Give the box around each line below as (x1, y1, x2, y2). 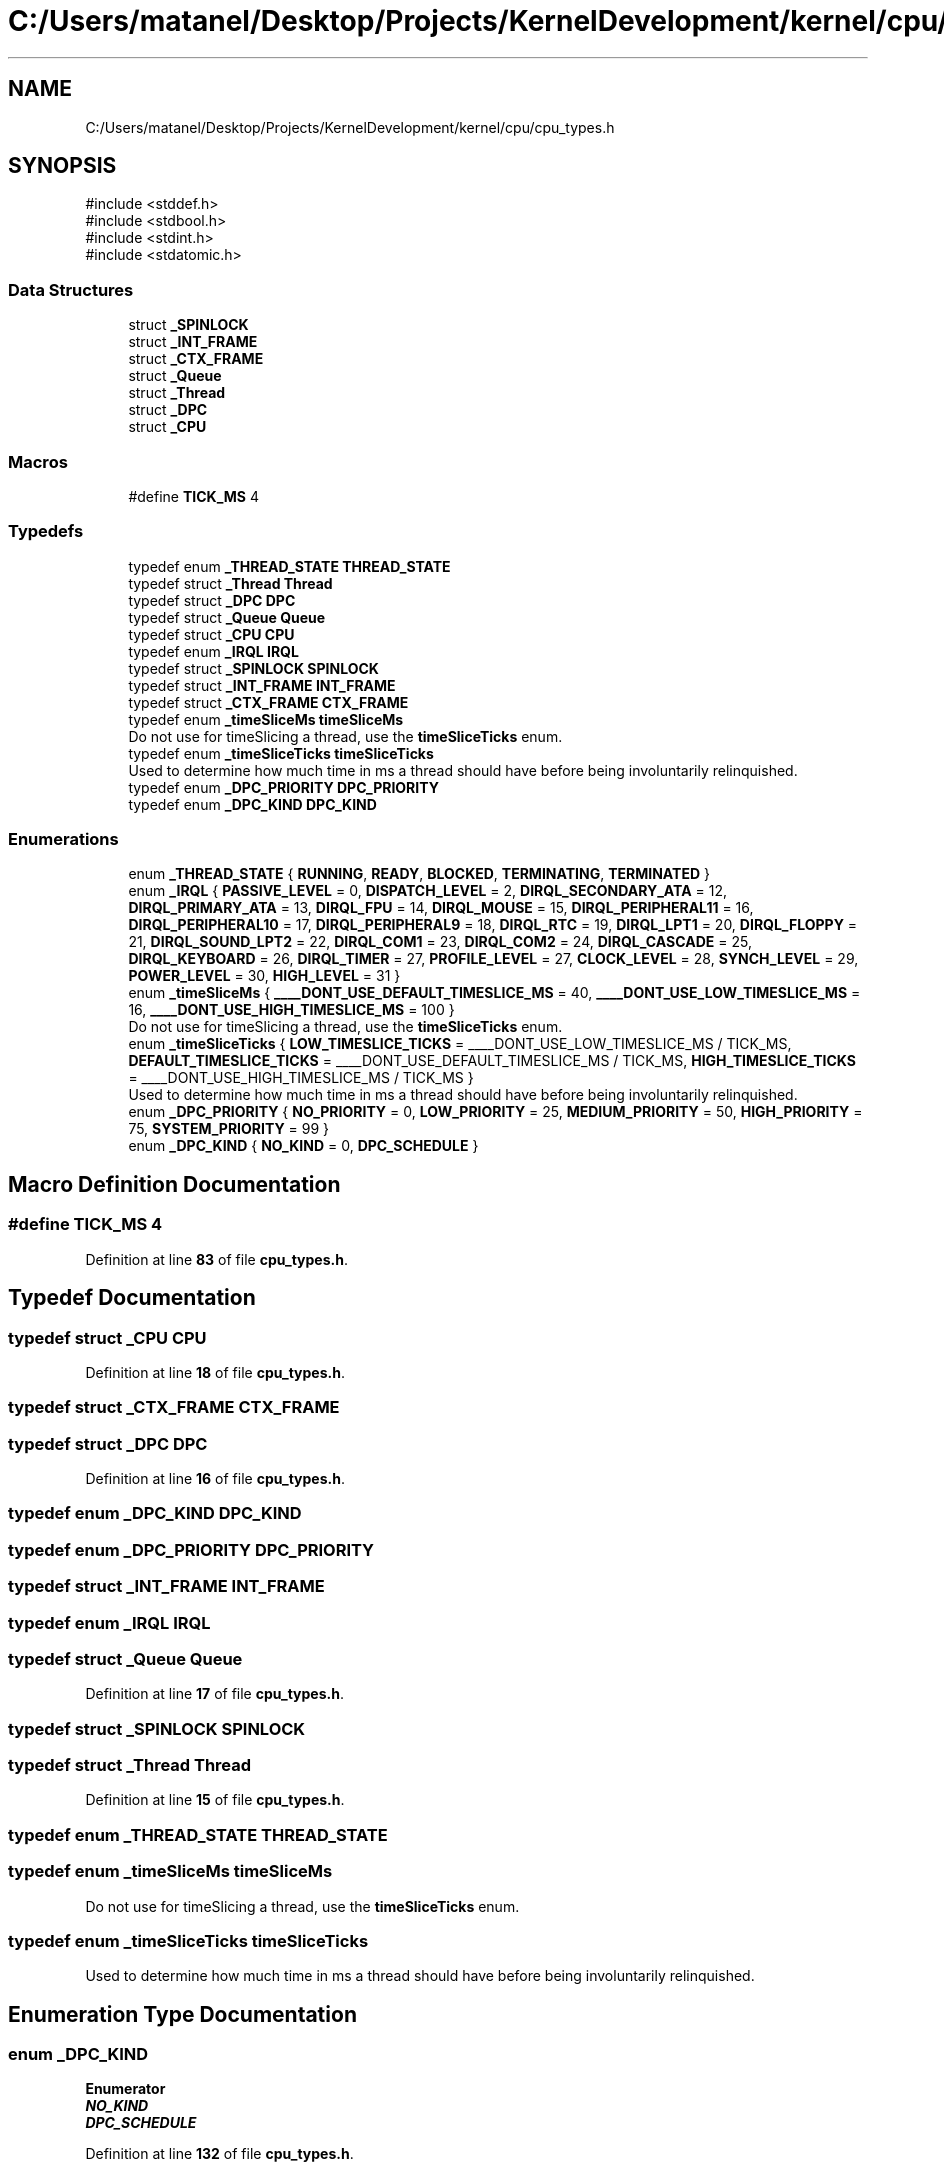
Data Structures (8, 279, 134, 300)
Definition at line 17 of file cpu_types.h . (85, 1685, 344, 1703)
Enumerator (85, 2080, 166, 2098)
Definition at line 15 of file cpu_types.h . (85, 1791, 345, 1809)
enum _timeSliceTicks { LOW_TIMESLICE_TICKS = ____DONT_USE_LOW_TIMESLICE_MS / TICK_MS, (128, 1035, 792, 1053)
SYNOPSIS (8, 153, 117, 179)
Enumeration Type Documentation (8, 2001, 357, 2027)
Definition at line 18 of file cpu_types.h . (85, 1363, 345, 1381)
